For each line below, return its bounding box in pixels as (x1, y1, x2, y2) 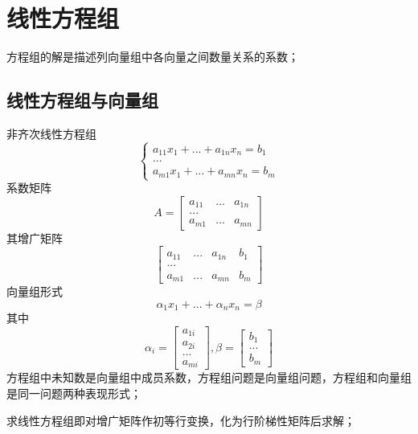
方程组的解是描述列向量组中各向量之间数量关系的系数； (6, 48, 299, 65)
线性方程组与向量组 (6, 88, 158, 113)
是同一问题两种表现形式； (6, 384, 141, 401)
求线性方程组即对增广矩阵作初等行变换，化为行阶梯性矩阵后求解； (6, 411, 355, 428)
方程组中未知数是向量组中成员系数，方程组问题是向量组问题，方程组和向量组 (6, 369, 412, 386)
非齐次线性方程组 (6, 125, 96, 141)
